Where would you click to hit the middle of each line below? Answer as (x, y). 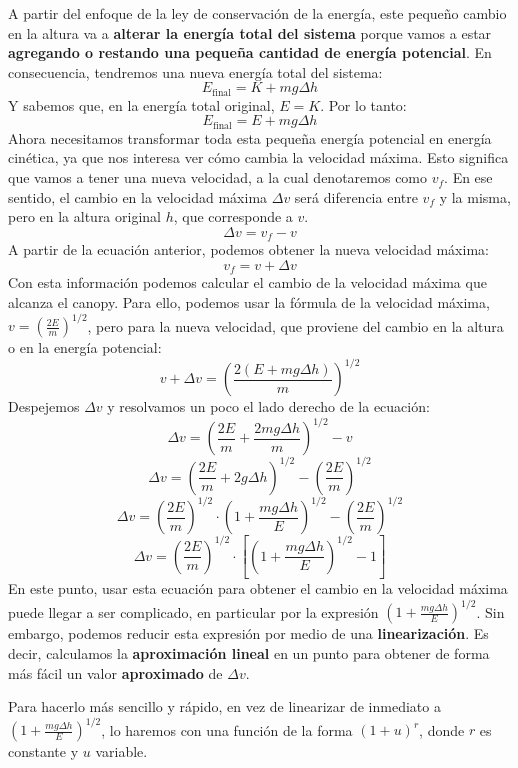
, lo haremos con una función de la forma (227, 729)
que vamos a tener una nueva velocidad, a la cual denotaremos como (218, 177)
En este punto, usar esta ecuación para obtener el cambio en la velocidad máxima (258, 588)
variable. (121, 751)
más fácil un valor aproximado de (115, 672)
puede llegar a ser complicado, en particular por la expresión (193, 611)
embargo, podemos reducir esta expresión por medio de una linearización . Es (248, 633)
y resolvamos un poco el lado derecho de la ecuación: (268, 406)
